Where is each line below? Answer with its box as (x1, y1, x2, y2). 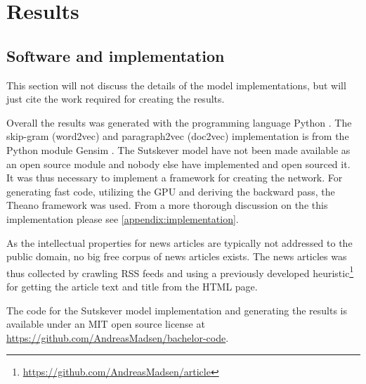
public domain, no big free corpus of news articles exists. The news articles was (6, 249, 347, 264)
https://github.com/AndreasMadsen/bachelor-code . (6, 330, 229, 345)
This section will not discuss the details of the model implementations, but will (6, 77, 346, 92)
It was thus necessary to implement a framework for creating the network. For (6, 170, 343, 185)
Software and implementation (6, 44, 225, 66)
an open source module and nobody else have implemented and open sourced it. (6, 156, 351, 171)
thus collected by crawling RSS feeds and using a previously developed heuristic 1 (6, 263, 354, 280)
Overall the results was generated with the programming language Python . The (6, 115, 352, 129)
